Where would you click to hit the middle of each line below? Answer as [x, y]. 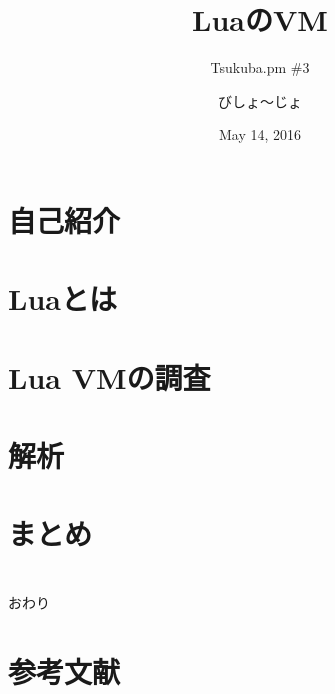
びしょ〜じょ [260, 100]
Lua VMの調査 [109, 376]
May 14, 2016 [260, 134]
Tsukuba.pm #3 [260, 67]
